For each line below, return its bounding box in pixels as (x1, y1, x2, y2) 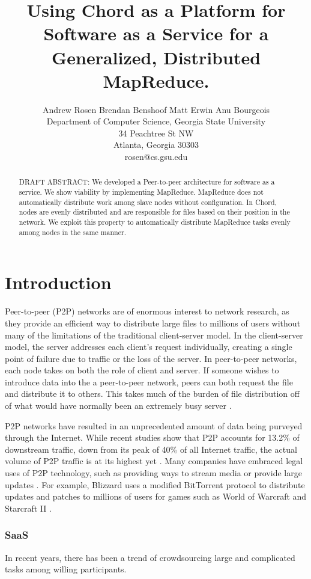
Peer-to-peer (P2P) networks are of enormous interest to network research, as (5, 305, 289, 317)
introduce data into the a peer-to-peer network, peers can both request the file (5, 375, 293, 388)
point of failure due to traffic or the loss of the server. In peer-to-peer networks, (5, 352, 297, 364)
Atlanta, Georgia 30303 (113, 138, 199, 151)
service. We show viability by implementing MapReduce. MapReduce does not (19, 187, 264, 197)
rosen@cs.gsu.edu (124, 150, 188, 163)
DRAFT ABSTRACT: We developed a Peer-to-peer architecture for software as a (19, 177, 275, 187)
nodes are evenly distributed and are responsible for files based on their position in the (19, 207, 290, 217)
